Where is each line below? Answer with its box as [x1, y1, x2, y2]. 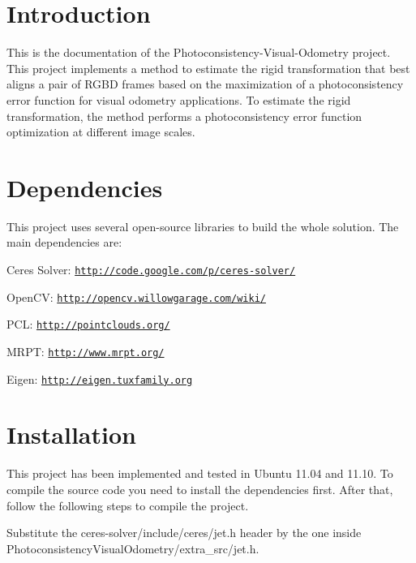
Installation [6, 418, 136, 451]
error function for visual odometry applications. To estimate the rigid [6, 91, 351, 108]
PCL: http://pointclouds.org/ [6, 316, 170, 333]
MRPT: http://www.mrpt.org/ [6, 342, 165, 359]
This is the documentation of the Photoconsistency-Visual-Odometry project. [6, 44, 391, 61]
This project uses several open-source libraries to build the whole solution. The [6, 217, 399, 234]
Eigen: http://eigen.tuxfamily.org [6, 370, 193, 387]
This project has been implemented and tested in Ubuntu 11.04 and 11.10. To [6, 465, 393, 482]
